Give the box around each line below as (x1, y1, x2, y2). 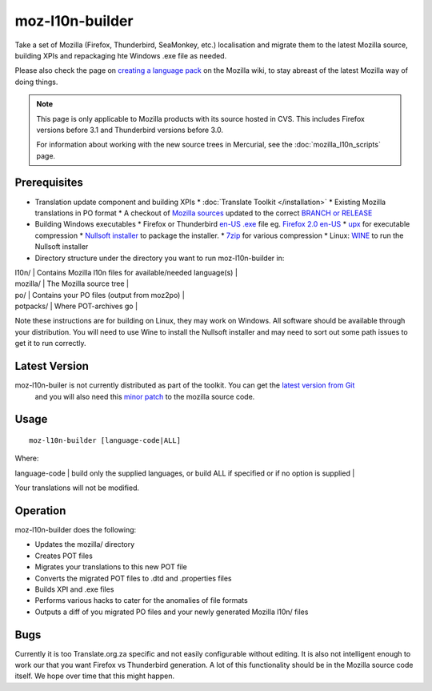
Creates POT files (34, 551, 94, 560)
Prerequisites (14, 176, 83, 190)
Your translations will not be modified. (14, 483, 140, 492)
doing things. (14, 77, 58, 86)
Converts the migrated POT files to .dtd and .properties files (34, 573, 232, 583)
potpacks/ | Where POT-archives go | (14, 301, 138, 311)
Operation (14, 504, 66, 517)
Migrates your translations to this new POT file (34, 562, 188, 572)
